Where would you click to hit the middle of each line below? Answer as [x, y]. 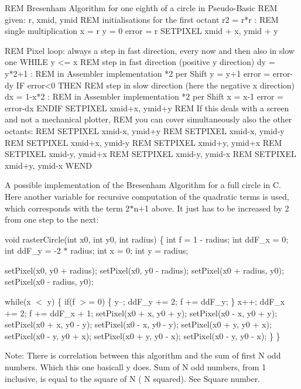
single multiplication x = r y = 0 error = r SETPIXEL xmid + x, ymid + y [141, 31]
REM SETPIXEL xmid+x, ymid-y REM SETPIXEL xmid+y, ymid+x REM [143, 142]
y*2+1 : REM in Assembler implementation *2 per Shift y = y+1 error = [138, 73]
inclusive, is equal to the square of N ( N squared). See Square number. [133, 378]
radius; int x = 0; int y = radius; [129, 250]
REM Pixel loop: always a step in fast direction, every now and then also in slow [150, 50]
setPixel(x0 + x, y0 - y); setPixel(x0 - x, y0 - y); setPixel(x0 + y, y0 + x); [138, 324]
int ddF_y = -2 [33, 250]
